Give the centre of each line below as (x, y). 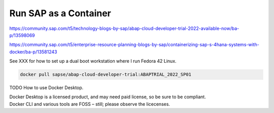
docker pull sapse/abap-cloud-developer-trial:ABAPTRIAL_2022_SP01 (106, 74)
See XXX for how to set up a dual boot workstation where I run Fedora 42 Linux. (93, 61)
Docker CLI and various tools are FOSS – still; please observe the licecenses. (90, 104)
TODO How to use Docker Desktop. (46, 88)
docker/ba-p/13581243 (33, 52)
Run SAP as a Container (60, 13)
